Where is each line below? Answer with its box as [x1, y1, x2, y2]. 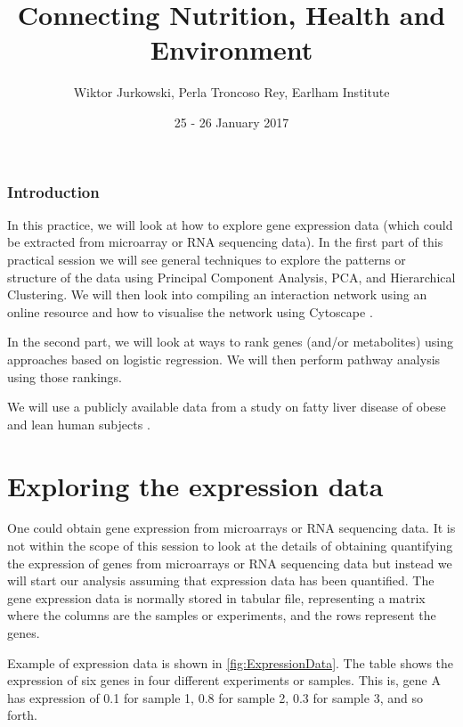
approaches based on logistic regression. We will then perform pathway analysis [7, 349, 441, 368]
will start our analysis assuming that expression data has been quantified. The [7, 571, 435, 590]
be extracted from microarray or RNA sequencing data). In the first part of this [7, 233, 443, 251]
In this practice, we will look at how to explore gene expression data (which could [7, 215, 453, 233]
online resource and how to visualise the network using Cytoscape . [7, 302, 373, 321]
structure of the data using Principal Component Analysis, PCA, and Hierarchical [7, 267, 456, 286]
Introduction [7, 180, 100, 202]
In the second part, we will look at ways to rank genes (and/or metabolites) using [7, 332, 453, 351]
